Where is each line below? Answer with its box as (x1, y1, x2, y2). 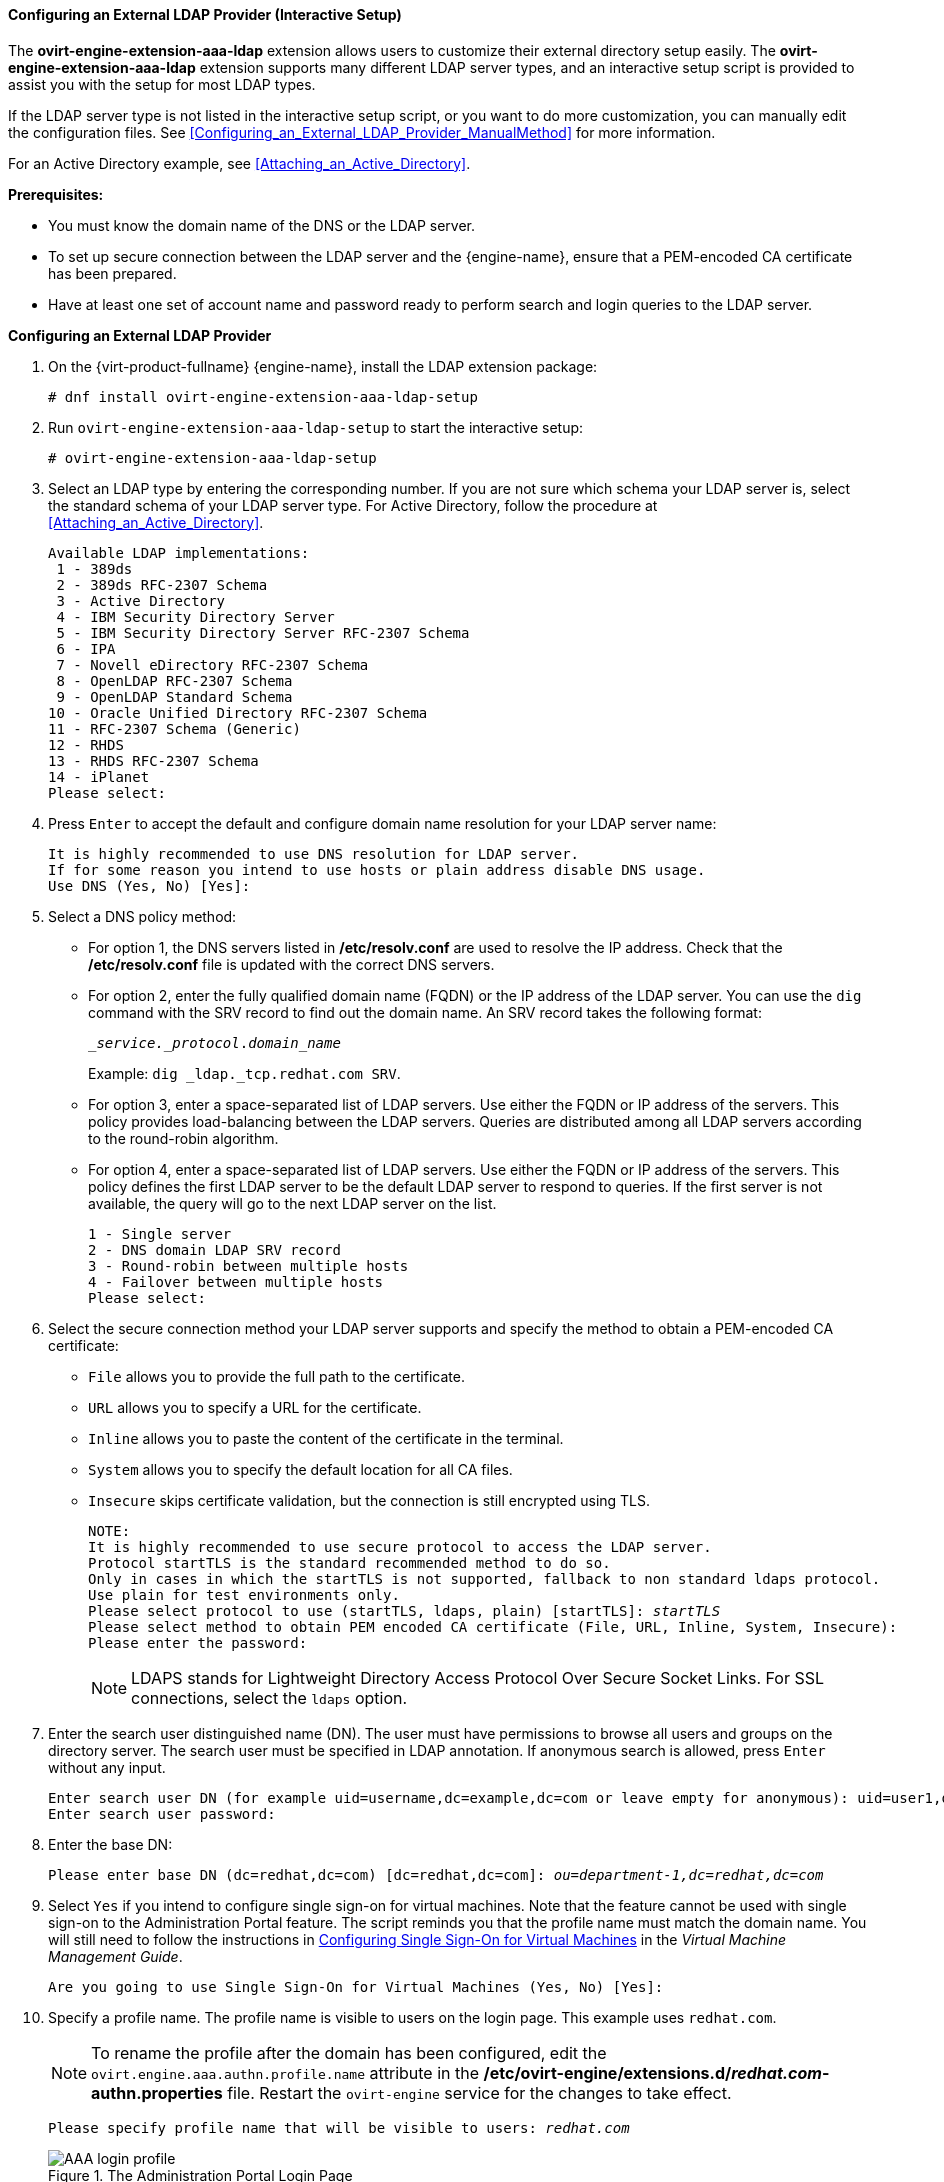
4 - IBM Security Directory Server (56, 608, 335, 625)
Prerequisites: (8, 185, 104, 203)
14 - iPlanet (48, 768, 150, 785)
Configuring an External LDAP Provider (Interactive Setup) (8, 6, 402, 23)
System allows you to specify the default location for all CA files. (88, 1460, 513, 1478)
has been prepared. (48, 264, 177, 282)
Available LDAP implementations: (48, 544, 310, 561)
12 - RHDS (48, 736, 124, 753)
